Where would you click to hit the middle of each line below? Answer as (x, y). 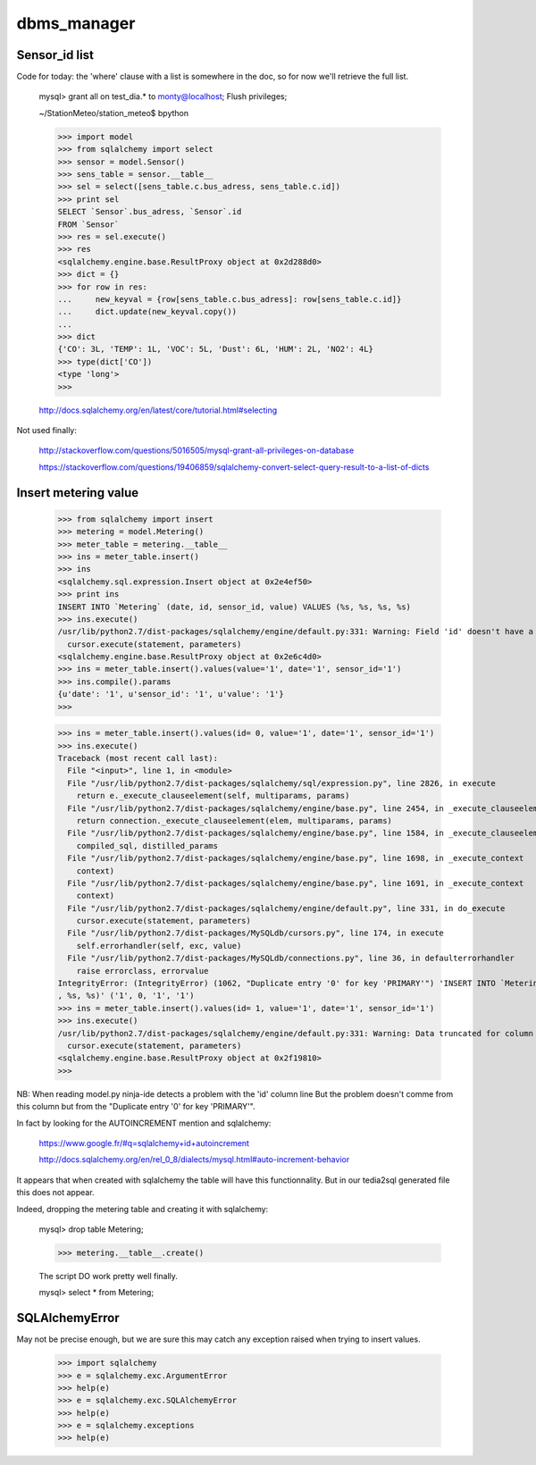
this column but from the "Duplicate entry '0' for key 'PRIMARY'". (136, 1107)
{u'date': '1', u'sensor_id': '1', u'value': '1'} (171, 694)
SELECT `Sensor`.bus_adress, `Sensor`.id (150, 212)
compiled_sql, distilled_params (147, 846)
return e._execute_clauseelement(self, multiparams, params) (213, 796)
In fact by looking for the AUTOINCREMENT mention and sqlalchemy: (144, 1123)
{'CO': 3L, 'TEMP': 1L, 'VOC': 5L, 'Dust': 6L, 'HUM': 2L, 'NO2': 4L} (216, 349)
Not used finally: (47, 431)
